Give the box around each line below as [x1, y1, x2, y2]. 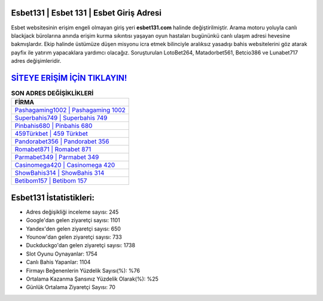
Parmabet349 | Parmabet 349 [14, 153, 99, 162]
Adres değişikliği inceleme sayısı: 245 [26, 208, 119, 215]
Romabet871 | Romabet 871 [14, 145, 92, 154]
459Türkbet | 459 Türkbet [14, 129, 88, 138]
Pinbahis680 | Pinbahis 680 [14, 121, 93, 130]
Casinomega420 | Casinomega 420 [14, 161, 115, 169]
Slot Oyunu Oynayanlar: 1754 [26, 250, 98, 257]
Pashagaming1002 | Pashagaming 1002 [14, 106, 126, 114]
